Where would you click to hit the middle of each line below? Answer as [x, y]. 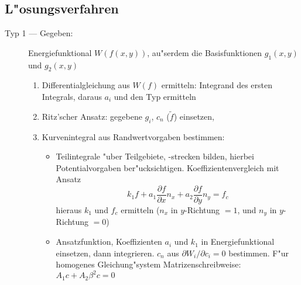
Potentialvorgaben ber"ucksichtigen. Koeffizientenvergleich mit [167, 167]
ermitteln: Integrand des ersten [217, 85]
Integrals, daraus [72, 96]
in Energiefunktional [238, 241]
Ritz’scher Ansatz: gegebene [92, 116]
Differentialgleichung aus [86, 85]
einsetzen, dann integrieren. [105, 253]
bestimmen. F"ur [259, 253]
